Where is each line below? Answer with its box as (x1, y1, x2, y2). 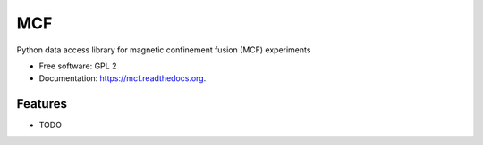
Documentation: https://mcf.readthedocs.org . (38, 73, 207, 84)
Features (16, 96, 67, 111)
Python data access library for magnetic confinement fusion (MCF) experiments (16, 44, 311, 55)
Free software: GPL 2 (38, 60, 117, 71)
